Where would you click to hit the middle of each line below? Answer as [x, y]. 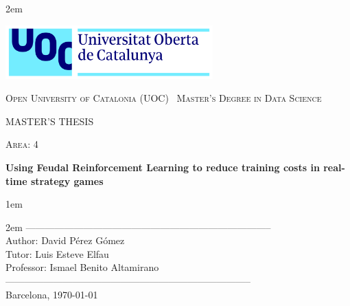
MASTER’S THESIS [50, 121]
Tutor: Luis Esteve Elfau [57, 253]
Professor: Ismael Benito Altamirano [82, 267]
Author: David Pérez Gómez [65, 240]
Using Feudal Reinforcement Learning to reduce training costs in [163, 167]
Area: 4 [22, 144]
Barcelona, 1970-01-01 [52, 294]
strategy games [67, 181]
